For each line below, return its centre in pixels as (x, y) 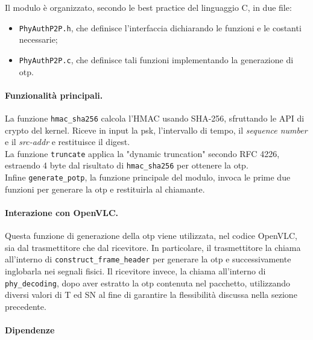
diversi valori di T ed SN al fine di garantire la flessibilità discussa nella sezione (151, 295)
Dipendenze (30, 329)
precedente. (26, 306)
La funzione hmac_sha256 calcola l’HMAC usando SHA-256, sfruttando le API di (155, 118)
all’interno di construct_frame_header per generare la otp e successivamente (148, 259)
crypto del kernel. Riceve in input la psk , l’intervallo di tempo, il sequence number (156, 130)
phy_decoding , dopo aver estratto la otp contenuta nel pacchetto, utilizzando (148, 283)
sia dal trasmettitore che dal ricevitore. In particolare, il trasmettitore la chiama (153, 247)
